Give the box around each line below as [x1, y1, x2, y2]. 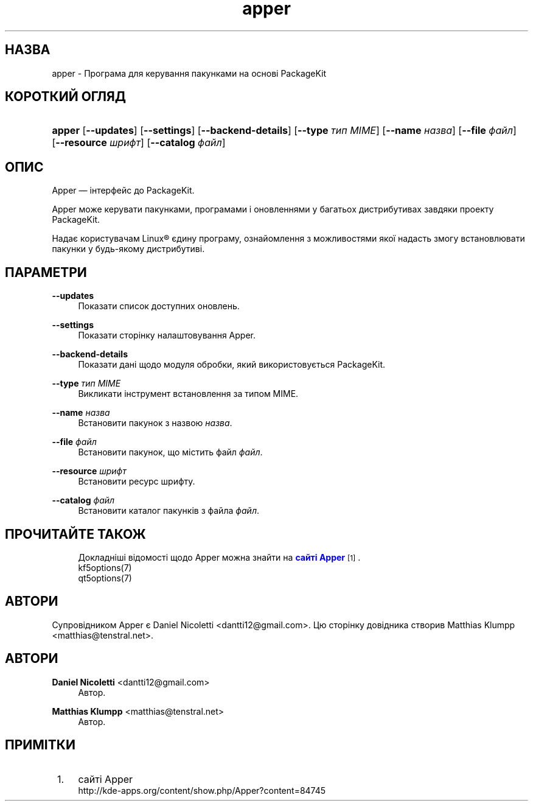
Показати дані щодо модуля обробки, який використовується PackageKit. [78, 359, 386, 370]
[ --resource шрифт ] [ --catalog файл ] [52, 136, 226, 149]
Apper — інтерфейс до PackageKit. [52, 185, 195, 196]
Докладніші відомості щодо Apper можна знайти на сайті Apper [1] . [78, 552, 361, 562]
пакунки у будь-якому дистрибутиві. [52, 244, 205, 254]
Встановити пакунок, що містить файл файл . [78, 447, 263, 458]
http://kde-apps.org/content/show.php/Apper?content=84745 [78, 785, 326, 796]
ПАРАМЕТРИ [5, 264, 87, 280]
